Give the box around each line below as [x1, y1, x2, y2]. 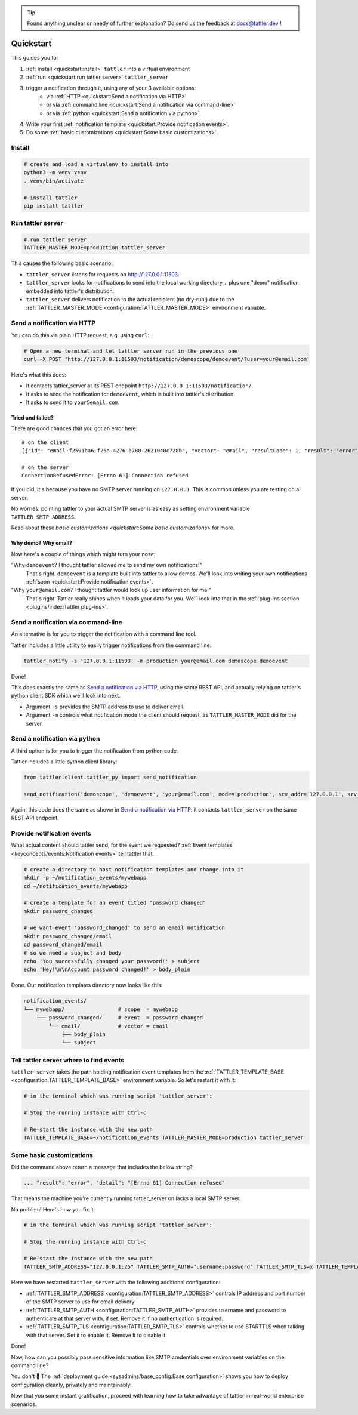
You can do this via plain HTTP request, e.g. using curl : [11, 331, 150, 338]
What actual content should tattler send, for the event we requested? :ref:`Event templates [11, 841, 233, 849]
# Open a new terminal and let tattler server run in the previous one [23, 347, 238, 354]
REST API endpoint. [11, 815, 59, 822]
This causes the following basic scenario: [11, 260, 113, 267]
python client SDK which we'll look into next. [11, 692, 121, 699]
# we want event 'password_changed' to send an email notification [23, 924, 226, 931]
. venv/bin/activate [23, 177, 84, 184]
